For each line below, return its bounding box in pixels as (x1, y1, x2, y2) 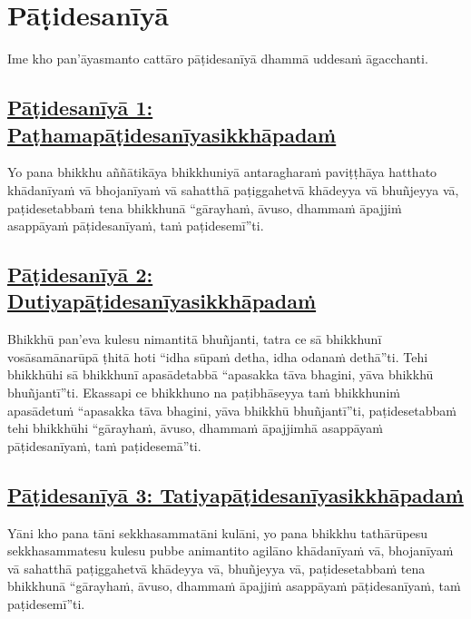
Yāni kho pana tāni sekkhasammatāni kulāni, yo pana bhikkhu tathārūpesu (7, 523, 428, 542)
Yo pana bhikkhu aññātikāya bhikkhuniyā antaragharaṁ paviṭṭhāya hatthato (7, 162, 437, 182)
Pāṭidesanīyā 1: (7, 93, 153, 122)
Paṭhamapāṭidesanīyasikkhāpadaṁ (7, 120, 337, 148)
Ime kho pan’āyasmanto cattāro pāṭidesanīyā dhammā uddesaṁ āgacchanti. (7, 49, 428, 68)
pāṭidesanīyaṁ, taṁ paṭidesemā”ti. (7, 436, 201, 455)
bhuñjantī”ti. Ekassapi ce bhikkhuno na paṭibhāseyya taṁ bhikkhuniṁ (7, 383, 400, 402)
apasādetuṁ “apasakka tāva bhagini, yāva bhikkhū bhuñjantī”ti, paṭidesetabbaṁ (7, 400, 456, 419)
